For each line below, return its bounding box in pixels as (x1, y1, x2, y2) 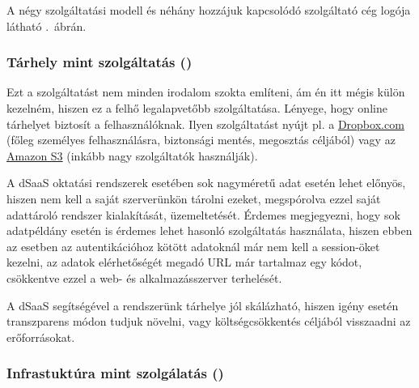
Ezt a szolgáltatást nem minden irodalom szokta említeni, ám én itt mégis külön (6, 83, 405, 100)
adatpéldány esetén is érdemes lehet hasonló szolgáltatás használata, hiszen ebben (6, 222, 413, 239)
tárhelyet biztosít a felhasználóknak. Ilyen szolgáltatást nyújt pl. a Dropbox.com (6, 115, 404, 132)
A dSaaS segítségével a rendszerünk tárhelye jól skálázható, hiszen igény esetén (6, 296, 399, 313)
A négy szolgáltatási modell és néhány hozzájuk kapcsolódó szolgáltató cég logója (6, 2, 411, 18)
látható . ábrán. (6, 17, 87, 34)
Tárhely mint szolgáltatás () (6, 52, 193, 72)
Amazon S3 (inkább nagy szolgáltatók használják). (6, 147, 258, 164)
